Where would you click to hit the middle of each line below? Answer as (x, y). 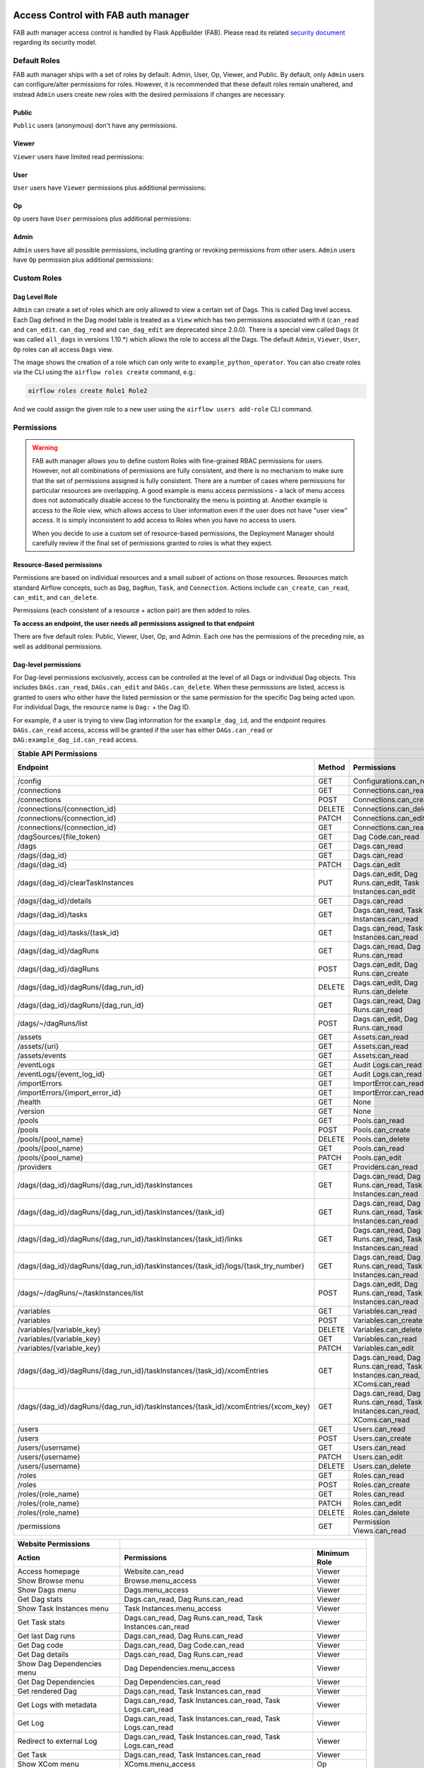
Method (332, 767)
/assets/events (42, 1055)
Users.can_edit (378, 1457)
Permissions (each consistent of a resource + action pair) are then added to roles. (132, 610)
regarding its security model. (55, 42)
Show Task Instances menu (63, 1608)
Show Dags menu (47, 1590)
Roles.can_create (382, 1484)
